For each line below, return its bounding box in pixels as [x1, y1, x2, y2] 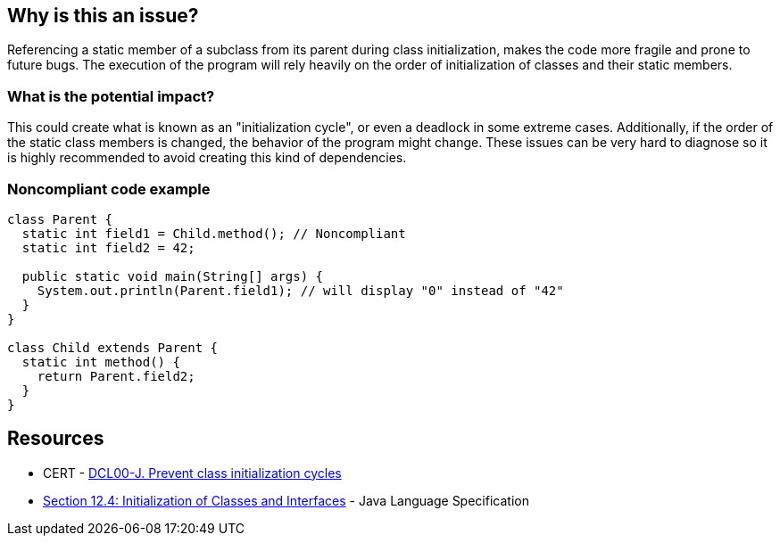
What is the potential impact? [7, 86, 215, 105]
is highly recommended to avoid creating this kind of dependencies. [7, 150, 407, 166]
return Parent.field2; [37, 368, 195, 383]
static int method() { [21, 354, 180, 369]
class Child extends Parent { [7, 340, 219, 355]
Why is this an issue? [7, 4, 199, 27]
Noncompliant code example [7, 179, 211, 198]
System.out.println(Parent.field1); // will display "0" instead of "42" [37, 283, 564, 298]
